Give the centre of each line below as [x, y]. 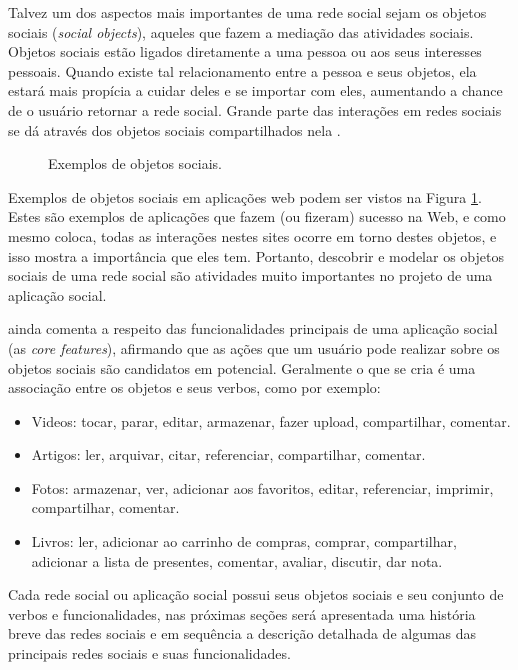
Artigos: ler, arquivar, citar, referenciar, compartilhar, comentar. [228, 454]
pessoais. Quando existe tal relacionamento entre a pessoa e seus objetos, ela [242, 70]
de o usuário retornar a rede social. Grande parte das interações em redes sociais [255, 109]
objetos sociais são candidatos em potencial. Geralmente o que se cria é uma [242, 367]
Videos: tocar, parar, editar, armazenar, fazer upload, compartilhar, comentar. [271, 420]
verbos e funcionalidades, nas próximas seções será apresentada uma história [242, 613]
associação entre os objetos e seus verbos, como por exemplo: [194, 387]
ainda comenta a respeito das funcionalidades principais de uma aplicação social [253, 328]
